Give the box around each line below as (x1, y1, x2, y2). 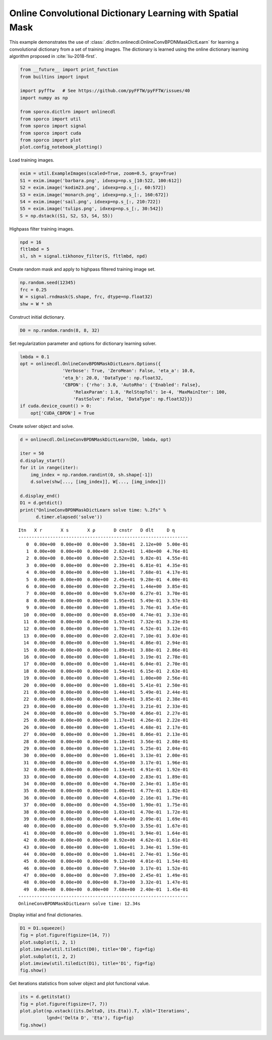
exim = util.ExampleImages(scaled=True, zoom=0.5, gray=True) (20, 171, 177, 176)
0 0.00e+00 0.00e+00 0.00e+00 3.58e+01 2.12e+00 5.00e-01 (26, 541, 188, 547)
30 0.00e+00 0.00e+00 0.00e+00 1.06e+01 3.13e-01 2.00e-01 (23, 753, 188, 759)
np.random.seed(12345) (20, 280, 76, 285)
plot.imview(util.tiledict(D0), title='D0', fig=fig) (20, 946, 156, 952)
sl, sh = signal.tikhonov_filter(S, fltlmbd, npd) (20, 253, 148, 259)
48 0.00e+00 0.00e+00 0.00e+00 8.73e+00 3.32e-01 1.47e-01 (23, 879, 188, 885)
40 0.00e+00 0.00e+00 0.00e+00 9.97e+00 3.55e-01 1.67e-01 (23, 823, 188, 829)
